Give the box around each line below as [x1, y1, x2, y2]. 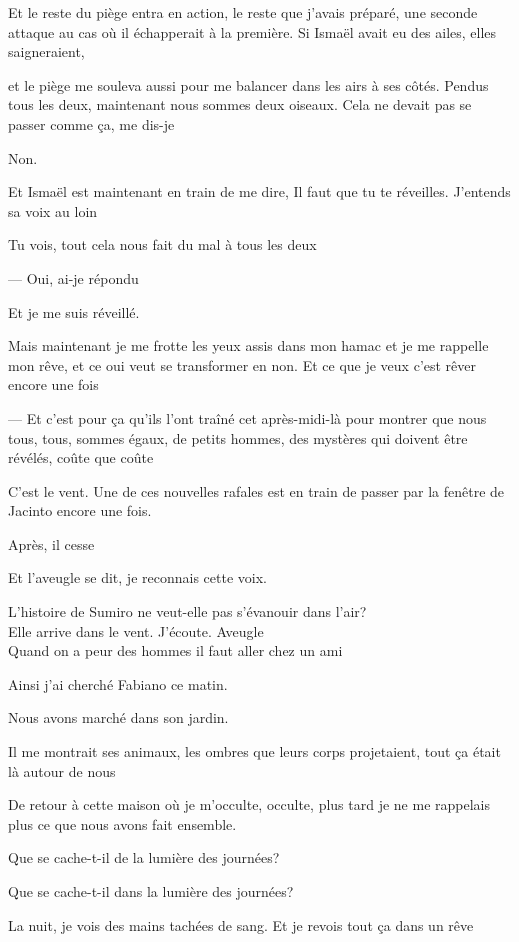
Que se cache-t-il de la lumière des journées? [8, 847, 280, 868]
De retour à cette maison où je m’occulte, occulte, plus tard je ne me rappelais [8, 794, 490, 815]
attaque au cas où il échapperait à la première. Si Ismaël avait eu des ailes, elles [8, 21, 497, 42]
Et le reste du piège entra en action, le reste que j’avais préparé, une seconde [8, 2, 478, 22]
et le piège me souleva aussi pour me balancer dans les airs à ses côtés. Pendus [8, 74, 489, 95]
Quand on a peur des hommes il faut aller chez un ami [8, 640, 343, 661]
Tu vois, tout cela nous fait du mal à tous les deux [8, 234, 317, 255]
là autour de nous [8, 760, 116, 781]
